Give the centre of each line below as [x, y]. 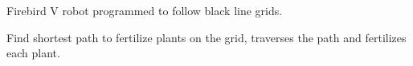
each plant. [33, 53]
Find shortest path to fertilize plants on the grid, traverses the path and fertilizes [206, 37]
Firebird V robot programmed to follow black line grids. [145, 10]
